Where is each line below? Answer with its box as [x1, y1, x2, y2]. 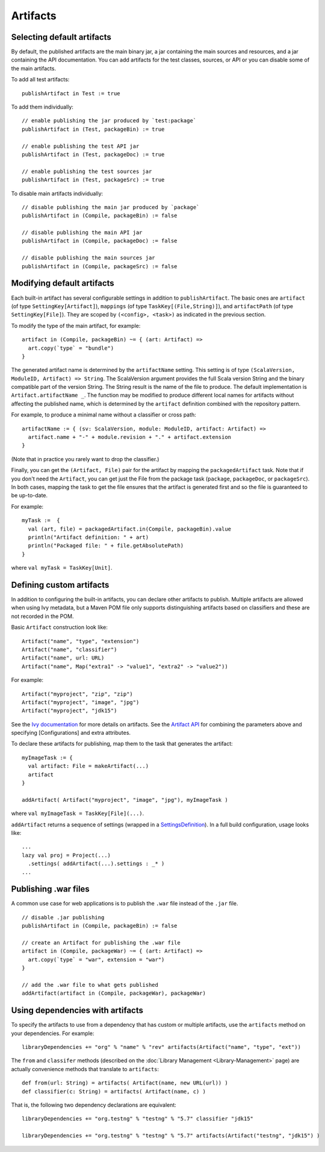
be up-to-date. [11, 492, 48, 499]
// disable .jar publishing [22, 914, 105, 921]
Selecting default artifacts [11, 32, 111, 42]
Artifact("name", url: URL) [22, 655, 105, 661]
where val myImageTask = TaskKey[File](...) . [11, 810, 144, 817]
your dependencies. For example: [11, 1030, 94, 1037]
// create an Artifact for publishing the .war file [22, 939, 181, 946]
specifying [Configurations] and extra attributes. [11, 729, 131, 737]
